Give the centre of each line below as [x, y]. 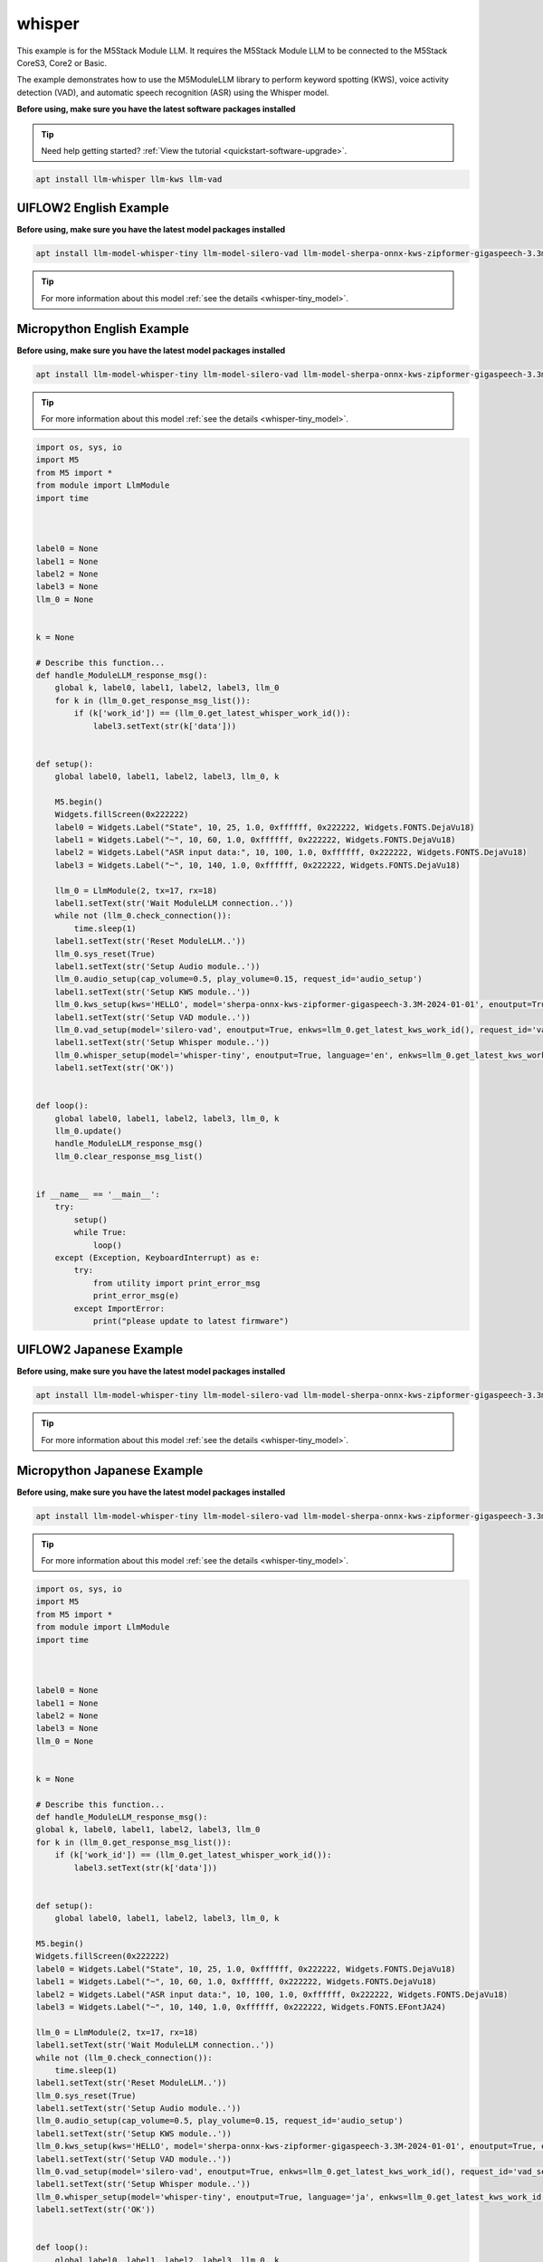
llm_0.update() [88, 1131]
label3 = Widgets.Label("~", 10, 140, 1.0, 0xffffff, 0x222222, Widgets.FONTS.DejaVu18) [257, 865]
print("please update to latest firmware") [191, 1321]
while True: [100, 1232]
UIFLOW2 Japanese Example [100, 1350]
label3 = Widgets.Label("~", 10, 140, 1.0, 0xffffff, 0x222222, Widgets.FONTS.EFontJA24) [241, 2007]
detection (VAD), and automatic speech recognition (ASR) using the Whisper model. [173, 92]
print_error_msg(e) [136, 1296]
